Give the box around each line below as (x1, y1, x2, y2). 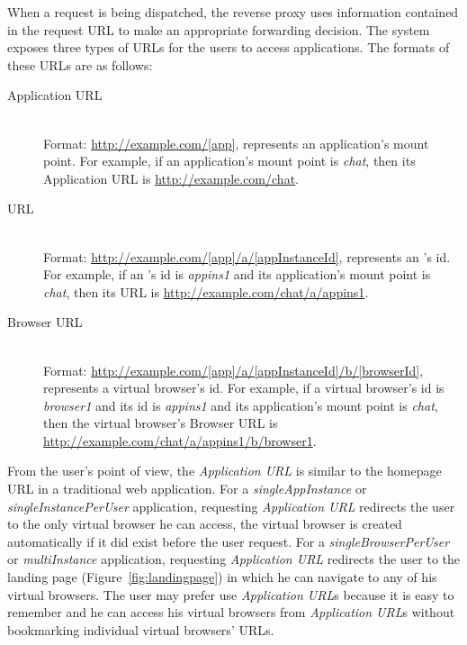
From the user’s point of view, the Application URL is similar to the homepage (7, 461, 442, 480)
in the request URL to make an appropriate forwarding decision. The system (7, 20, 430, 39)
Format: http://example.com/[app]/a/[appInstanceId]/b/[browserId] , (43, 360, 424, 379)
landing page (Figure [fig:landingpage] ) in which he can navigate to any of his (7, 568, 437, 586)
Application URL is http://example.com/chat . (43, 168, 299, 187)
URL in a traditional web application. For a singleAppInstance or (7, 479, 367, 498)
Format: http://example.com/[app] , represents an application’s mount (43, 133, 429, 152)
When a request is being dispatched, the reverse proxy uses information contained (7, 3, 459, 21)
